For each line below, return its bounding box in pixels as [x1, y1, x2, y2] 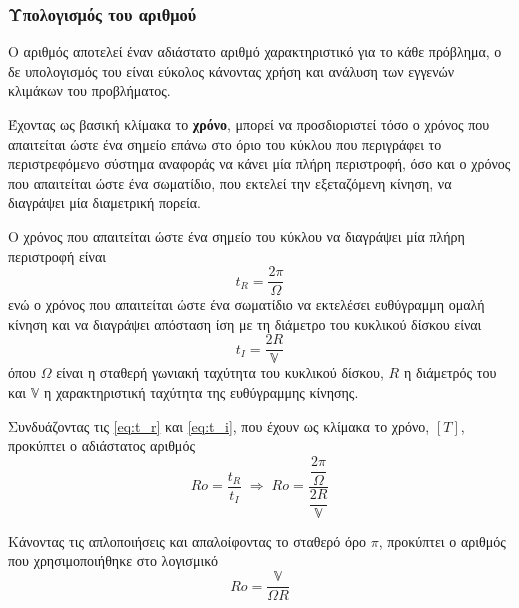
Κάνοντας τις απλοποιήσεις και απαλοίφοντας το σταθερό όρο [8, 530, 366, 551]
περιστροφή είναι [8, 245, 106, 266]
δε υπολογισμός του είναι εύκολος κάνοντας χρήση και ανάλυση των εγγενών [8, 60, 455, 81]
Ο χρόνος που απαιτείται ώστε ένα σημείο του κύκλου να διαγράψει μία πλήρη [8, 225, 465, 246]
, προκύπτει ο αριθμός [378, 530, 506, 551]
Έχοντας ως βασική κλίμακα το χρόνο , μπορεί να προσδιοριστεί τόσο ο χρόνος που [8, 114, 490, 134]
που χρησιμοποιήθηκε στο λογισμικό [8, 550, 218, 571]
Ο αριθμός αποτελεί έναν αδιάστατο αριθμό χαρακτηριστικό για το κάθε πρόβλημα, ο [8, 41, 502, 62]
